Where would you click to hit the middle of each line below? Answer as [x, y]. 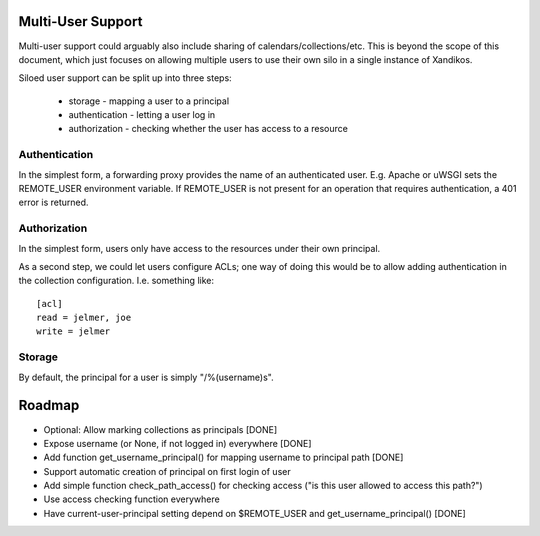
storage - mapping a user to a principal [149, 101]
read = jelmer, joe [84, 318]
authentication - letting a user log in [142, 115]
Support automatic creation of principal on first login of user [167, 471]
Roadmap [49, 405]
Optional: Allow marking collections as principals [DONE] [160, 429]
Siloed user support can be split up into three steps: [125, 78]
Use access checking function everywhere [131, 499]
